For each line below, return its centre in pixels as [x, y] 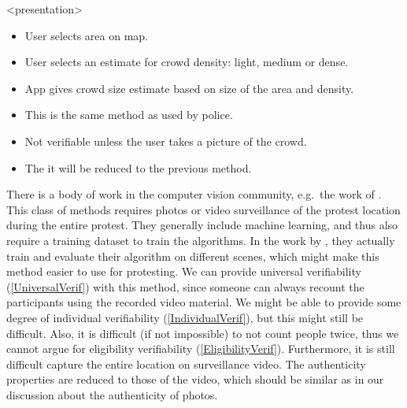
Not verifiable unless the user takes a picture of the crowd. [166, 141]
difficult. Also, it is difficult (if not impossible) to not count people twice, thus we [203, 333]
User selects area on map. [87, 35]
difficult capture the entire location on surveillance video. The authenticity [186, 363]
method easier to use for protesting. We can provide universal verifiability [184, 271]
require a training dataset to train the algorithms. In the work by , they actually [201, 240]
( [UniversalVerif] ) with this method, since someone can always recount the [185, 286]
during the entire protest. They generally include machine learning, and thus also [202, 225]
